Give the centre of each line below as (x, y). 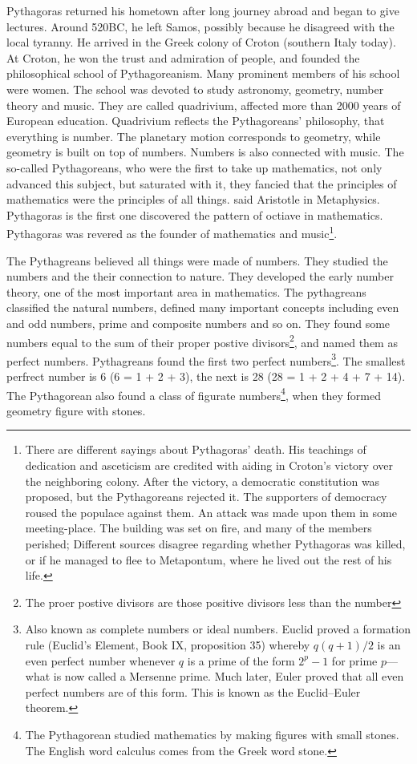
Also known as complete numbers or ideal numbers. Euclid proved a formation (218, 629)
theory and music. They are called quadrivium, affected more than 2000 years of (204, 105)
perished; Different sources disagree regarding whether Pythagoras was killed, (215, 544)
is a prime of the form (241, 660)
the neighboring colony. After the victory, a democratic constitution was (202, 481)
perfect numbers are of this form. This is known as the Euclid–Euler (193, 691)
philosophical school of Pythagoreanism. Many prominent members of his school (203, 73)
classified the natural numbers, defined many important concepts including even (203, 307)
